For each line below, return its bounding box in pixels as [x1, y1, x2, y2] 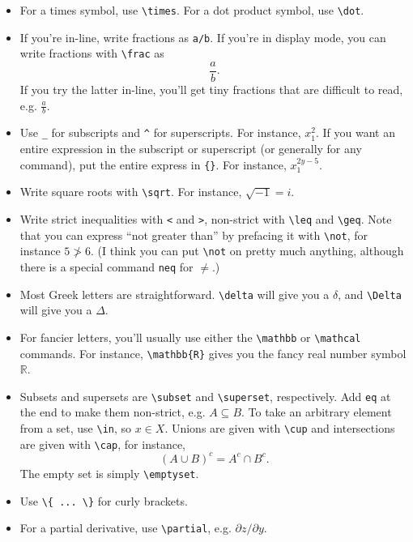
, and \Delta [338, 285, 402, 302]
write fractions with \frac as [19, 45, 164, 62]
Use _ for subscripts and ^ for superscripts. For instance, [19, 124, 301, 141]
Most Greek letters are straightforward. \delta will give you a [19, 285, 330, 302]
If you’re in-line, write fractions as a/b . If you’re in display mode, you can [19, 28, 386, 45]
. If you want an [315, 124, 395, 141]
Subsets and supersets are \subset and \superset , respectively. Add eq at [19, 387, 391, 404]
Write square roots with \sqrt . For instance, [19, 183, 242, 200]
